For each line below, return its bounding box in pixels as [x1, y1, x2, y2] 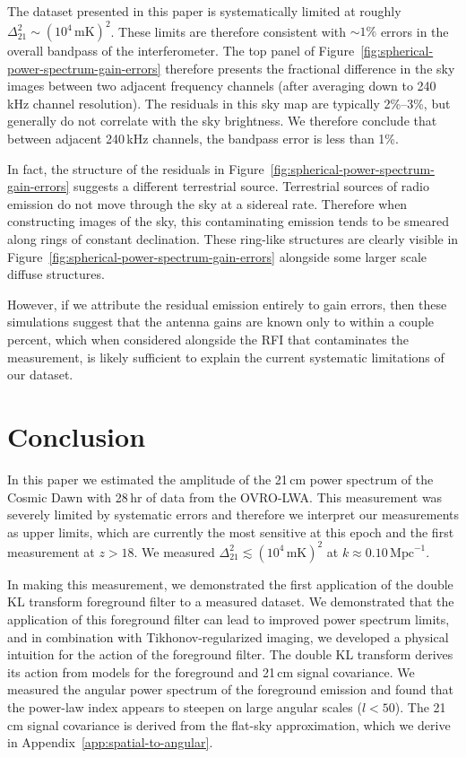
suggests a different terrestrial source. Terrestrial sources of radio [73, 177, 429, 196]
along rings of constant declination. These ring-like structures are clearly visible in [7, 230, 459, 248]
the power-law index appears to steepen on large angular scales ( [7, 697, 362, 716]
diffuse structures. [7, 265, 105, 283]
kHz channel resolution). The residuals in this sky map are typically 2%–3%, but [7, 93, 451, 112]
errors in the [380, 22, 449, 40]
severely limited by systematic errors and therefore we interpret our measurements [7, 505, 460, 524]
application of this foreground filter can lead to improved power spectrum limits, [7, 609, 450, 628]
